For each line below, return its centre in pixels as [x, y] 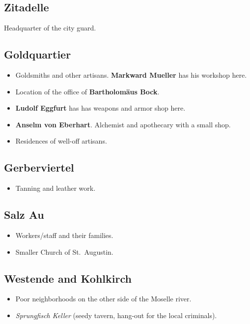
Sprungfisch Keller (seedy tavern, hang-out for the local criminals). [116, 315]
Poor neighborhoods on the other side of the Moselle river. [103, 299]
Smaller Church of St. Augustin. [64, 251]
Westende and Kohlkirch [68, 278]
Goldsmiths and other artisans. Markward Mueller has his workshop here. [131, 75]
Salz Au [24, 215]
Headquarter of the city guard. [50, 28]
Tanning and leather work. [56, 188]
